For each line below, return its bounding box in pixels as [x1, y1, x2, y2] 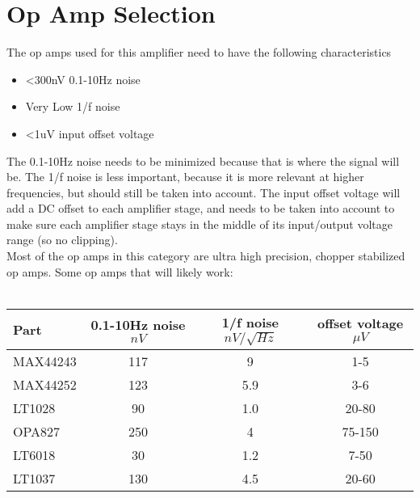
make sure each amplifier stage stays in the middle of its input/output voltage [6, 215, 393, 232]
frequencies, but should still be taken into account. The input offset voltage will [6, 184, 401, 200]
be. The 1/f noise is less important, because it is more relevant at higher [6, 168, 364, 185]
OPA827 [13, 421, 61, 441]
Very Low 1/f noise [25, 98, 120, 115]
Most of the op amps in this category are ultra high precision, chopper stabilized [6, 247, 405, 264]
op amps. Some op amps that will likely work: [6, 263, 233, 280]
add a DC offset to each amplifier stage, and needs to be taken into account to [6, 200, 395, 217]
